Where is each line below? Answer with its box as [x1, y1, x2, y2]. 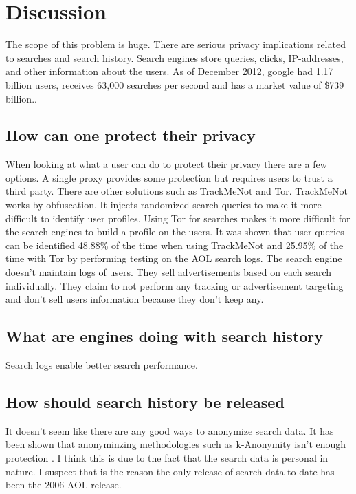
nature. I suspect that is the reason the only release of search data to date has [5, 464, 335, 478]
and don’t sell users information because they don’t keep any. [5, 292, 264, 306]
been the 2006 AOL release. [5, 477, 122, 492]
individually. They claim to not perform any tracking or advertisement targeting [5, 278, 344, 292]
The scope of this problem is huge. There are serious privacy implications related [5, 37, 346, 52]
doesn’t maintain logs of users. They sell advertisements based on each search [5, 265, 332, 279]
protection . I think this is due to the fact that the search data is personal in [5, 451, 329, 465]
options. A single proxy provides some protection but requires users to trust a [5, 170, 333, 184]
